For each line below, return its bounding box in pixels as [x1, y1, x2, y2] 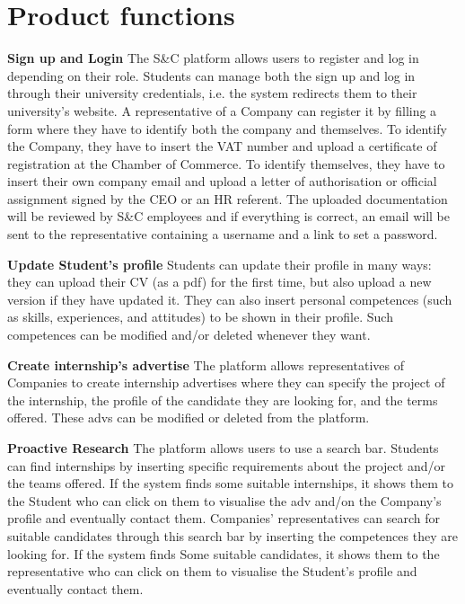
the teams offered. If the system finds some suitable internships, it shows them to [7, 474, 453, 493]
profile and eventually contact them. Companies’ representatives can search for [7, 509, 440, 528]
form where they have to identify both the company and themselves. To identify [7, 119, 447, 138]
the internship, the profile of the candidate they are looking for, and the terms [7, 390, 438, 409]
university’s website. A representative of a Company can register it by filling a [7, 101, 437, 120]
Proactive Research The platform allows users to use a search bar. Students [7, 439, 439, 457]
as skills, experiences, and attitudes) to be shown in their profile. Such [7, 307, 393, 326]
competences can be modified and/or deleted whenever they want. [7, 325, 371, 344]
